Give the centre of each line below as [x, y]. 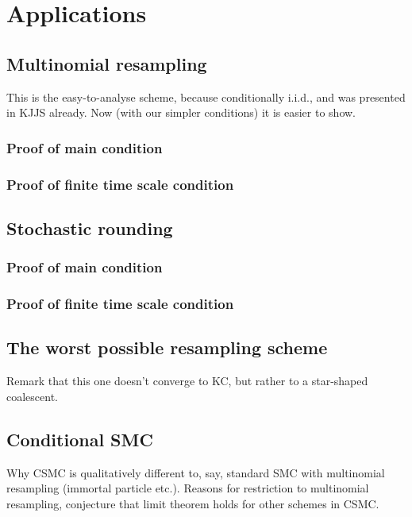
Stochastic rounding [90, 228]
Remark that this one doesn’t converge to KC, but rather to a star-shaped [187, 381]
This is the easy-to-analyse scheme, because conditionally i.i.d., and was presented [206, 96]
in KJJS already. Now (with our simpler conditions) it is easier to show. [181, 112]
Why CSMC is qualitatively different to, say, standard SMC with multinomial [196, 472]
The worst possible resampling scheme [167, 347]
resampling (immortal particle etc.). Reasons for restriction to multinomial [188, 488]
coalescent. [33, 396]
